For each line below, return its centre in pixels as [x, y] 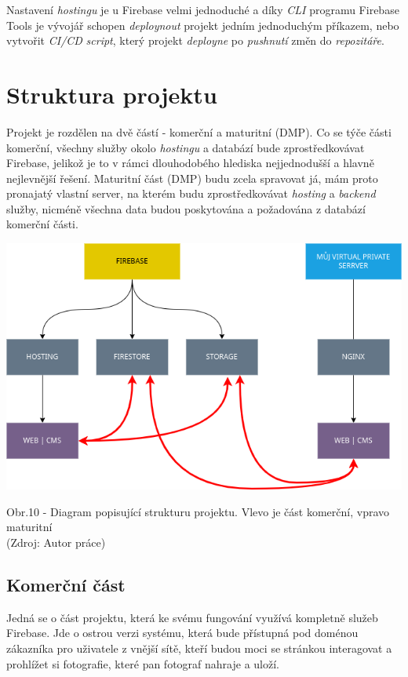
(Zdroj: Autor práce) [56, 542]
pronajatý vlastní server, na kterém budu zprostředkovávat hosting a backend [191, 193]
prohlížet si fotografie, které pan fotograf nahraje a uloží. [143, 663]
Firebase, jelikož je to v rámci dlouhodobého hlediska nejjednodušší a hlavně [190, 163]
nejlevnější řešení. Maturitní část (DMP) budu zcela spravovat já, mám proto [192, 178]
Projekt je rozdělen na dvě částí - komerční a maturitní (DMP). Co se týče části [199, 131]
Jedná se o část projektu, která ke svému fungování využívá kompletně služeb [192, 617]
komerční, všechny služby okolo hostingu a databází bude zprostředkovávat [186, 147]
